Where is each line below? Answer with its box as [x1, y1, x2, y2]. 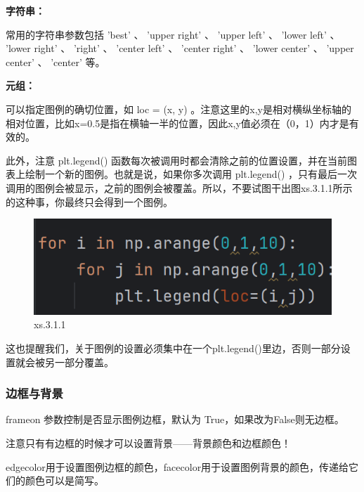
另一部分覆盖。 [44, 354, 114, 369]
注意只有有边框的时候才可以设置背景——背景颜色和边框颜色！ [6, 436, 291, 451]
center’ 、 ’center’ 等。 [6, 54, 105, 69]
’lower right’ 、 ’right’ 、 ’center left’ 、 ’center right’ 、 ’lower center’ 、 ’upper [6, 41, 354, 56]
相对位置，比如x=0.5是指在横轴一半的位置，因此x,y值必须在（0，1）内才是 [6, 115, 349, 130]
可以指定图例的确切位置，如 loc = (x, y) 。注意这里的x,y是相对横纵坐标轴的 [6, 101, 351, 116]
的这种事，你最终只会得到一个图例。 [6, 194, 173, 209]
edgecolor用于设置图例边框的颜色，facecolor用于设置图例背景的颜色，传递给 [6, 459, 349, 474]
